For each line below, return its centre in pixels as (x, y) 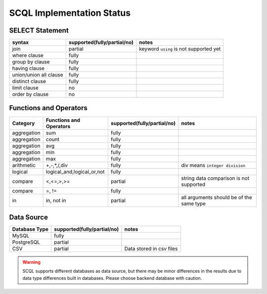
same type (194, 204)
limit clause (25, 88)
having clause (28, 68)
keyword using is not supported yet (180, 49)
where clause (28, 55)
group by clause (31, 62)
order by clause (30, 94)
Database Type (30, 229)
